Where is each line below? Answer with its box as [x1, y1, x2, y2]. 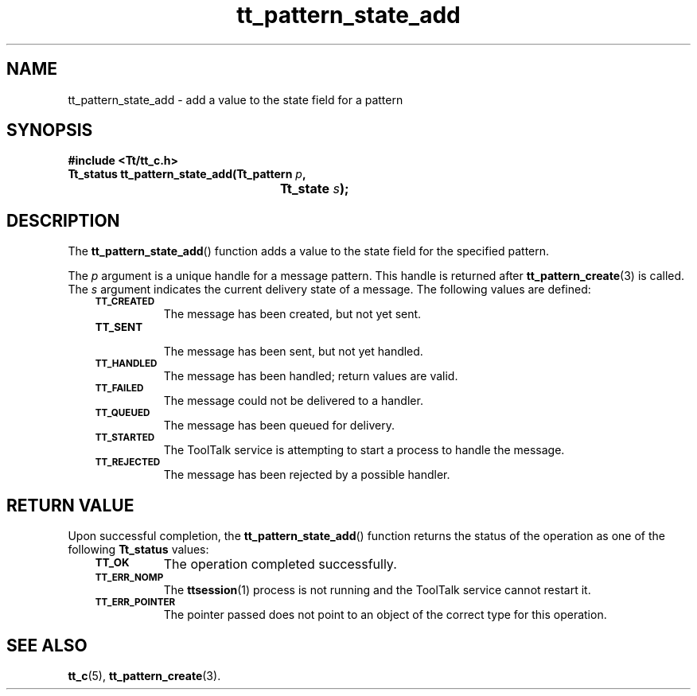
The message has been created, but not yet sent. [163, 307, 422, 321]
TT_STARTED [95, 432, 155, 444]
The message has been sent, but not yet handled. [163, 344, 423, 359]
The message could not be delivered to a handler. [163, 394, 423, 408]
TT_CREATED [95, 296, 155, 308]
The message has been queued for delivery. [163, 418, 395, 433]
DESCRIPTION [6, 210, 120, 231]
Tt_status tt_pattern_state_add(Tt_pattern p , [68, 167, 306, 181]
